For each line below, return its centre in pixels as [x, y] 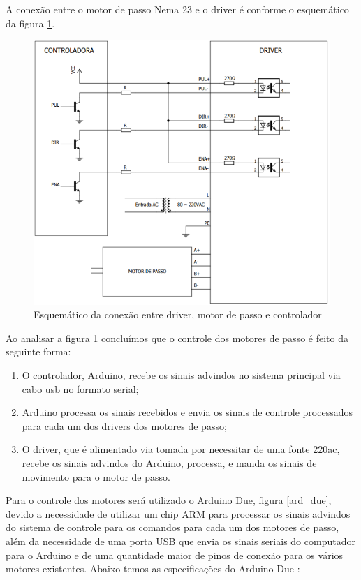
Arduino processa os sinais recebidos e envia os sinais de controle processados [187, 412]
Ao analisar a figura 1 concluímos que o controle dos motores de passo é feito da [177, 337]
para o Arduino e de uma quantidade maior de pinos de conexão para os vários [175, 555]
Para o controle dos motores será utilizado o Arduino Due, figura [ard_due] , [169, 500]
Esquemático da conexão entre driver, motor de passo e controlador [178, 314]
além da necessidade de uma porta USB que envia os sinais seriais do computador [180, 541]
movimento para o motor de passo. [96, 476]
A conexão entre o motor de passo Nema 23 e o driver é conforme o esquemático [177, 9]
